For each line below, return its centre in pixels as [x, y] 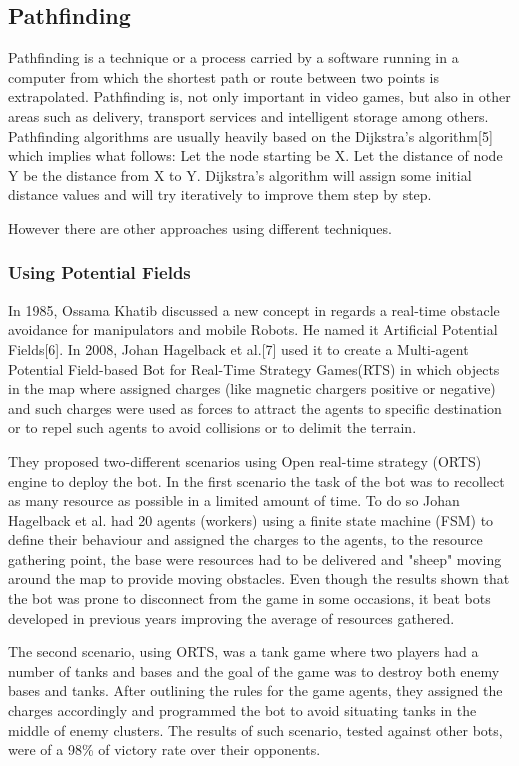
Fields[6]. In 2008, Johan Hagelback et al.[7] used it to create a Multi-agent [238, 348]
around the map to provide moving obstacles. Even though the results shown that [259, 578]
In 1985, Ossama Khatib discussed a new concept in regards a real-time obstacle [254, 309]
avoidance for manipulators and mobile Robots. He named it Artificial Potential [253, 329]
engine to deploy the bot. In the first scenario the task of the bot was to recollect [256, 480]
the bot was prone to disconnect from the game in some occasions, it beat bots [249, 598]
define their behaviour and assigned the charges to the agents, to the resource [245, 539]
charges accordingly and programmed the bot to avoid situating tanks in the [242, 710]
